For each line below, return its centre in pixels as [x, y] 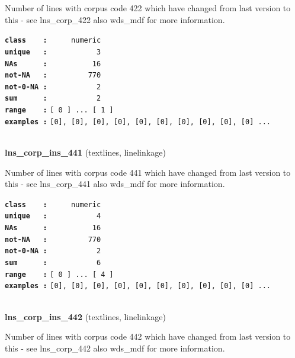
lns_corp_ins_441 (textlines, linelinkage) [85, 152]
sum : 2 [53, 99]
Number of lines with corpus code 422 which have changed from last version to [148, 8]
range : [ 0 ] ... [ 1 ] [59, 110]
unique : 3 [53, 52]
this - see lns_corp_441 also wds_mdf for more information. [115, 184]
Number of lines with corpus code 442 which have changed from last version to [148, 336]
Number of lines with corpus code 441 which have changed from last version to [148, 172]
